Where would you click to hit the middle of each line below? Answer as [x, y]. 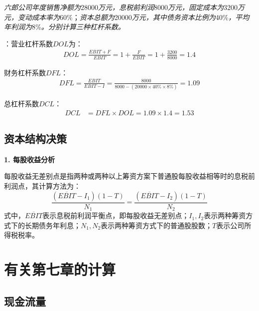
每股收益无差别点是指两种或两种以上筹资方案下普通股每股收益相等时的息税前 [129, 176]
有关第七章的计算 [60, 269]
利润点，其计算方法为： [42, 186]
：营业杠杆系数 [28, 43]
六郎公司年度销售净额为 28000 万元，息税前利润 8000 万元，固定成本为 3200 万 [124, 7]
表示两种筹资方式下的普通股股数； [157, 225]
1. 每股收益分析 [29, 159]
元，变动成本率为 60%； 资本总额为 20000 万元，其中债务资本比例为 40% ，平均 [127, 17]
